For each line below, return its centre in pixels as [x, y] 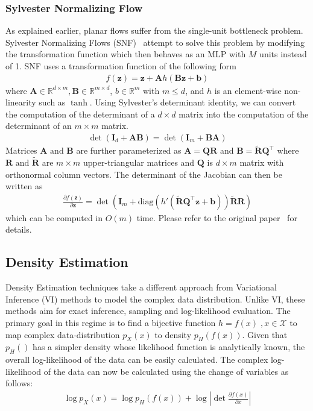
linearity [21, 102]
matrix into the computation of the [244, 114]
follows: [19, 383]
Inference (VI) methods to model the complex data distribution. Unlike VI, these [155, 299]
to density [173, 334]
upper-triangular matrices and [139, 162]
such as [52, 102]
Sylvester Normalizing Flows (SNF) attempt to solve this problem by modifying [155, 42]
